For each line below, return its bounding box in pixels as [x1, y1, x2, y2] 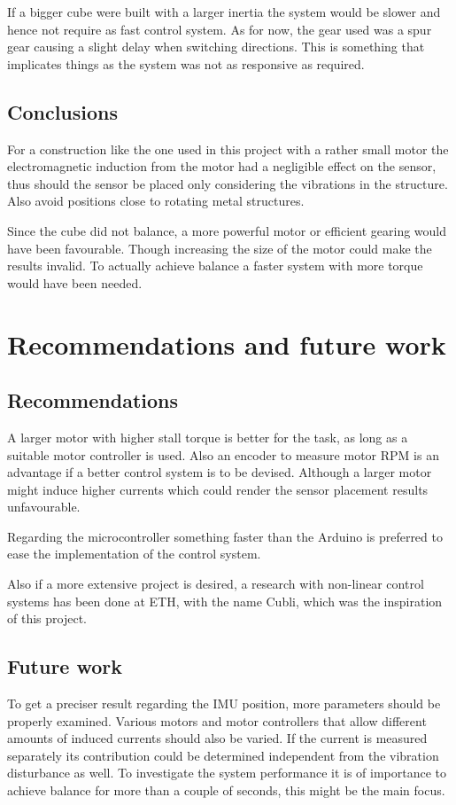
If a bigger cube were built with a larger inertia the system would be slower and [7, 3, 441, 20]
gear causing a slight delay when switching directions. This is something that [7, 37, 425, 56]
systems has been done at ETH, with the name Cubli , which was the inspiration [7, 591, 443, 610]
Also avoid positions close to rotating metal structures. [7, 191, 305, 210]
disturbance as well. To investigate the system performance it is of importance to [7, 763, 447, 782]
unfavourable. [7, 497, 81, 516]
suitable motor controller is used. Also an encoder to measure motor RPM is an [7, 445, 439, 464]
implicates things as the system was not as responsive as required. [7, 54, 365, 73]
